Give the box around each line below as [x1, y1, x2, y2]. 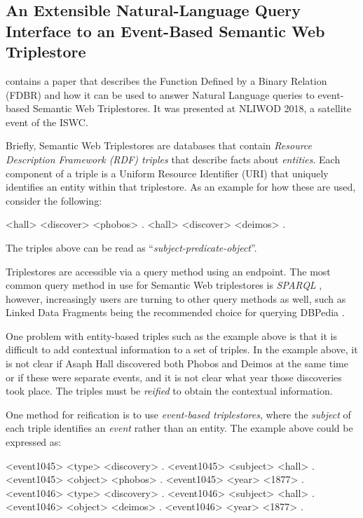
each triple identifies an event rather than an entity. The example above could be [6, 421, 353, 435]
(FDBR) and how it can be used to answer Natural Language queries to [6, 87, 315, 102]
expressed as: [6, 435, 62, 449]
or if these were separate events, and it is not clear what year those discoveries [6, 369, 342, 384]
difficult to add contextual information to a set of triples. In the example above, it [6, 342, 358, 357]
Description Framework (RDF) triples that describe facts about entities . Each [6, 151, 341, 166]
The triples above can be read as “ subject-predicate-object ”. [6, 240, 257, 254]
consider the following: [6, 193, 102, 207]
